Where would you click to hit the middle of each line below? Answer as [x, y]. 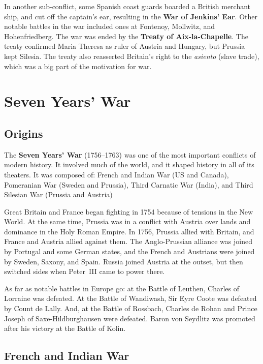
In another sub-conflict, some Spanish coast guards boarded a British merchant [127, 6]
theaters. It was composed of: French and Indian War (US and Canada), [117, 174]
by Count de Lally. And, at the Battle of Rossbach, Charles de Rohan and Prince [131, 308]
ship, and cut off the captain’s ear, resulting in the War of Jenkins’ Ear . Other [131, 16]
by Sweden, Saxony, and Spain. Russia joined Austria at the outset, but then [124, 261]
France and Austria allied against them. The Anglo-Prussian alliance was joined [128, 241]
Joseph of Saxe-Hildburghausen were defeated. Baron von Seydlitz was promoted [130, 318]
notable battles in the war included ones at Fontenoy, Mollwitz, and [109, 26]
